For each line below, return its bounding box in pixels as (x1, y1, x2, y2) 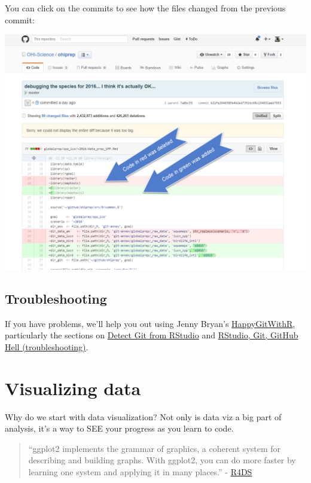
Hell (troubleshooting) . (5, 340, 89, 353)
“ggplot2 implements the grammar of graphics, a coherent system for (28, 442, 281, 454)
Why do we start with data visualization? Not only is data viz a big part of (5, 410, 282, 423)
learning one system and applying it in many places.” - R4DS (28, 466, 252, 478)
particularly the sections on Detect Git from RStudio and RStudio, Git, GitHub (5, 329, 298, 341)
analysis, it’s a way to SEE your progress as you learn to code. (5, 422, 234, 435)
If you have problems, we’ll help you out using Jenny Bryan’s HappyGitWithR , (5, 317, 295, 329)
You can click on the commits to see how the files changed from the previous (5, 2, 286, 14)
